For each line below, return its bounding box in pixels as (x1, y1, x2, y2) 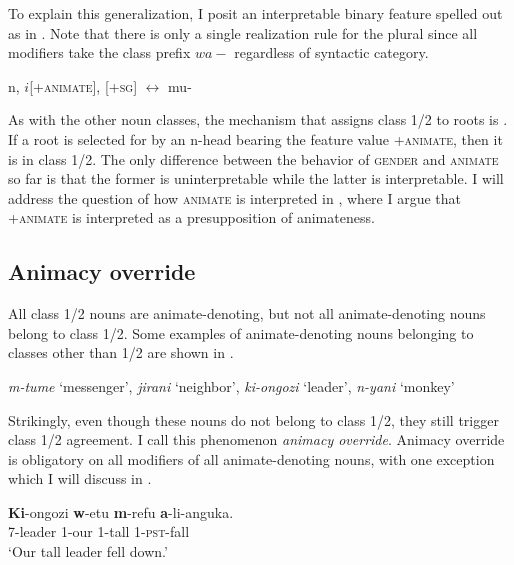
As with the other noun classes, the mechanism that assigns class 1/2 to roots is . (8, 109, 508, 130)
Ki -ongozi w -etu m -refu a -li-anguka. (8, 501, 234, 522)
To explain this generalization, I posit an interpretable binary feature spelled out (8, 3, 503, 23)
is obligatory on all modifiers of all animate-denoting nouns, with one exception (8, 448, 495, 469)
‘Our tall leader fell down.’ (8, 541, 168, 562)
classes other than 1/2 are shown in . (8, 342, 234, 363)
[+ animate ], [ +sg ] (29, 75, 138, 96)
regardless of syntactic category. (234, 42, 429, 63)
